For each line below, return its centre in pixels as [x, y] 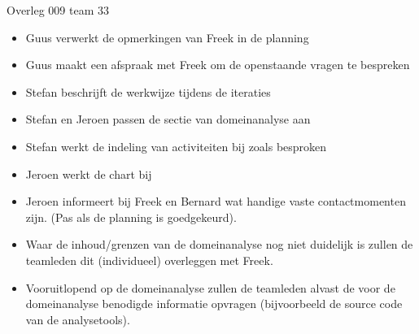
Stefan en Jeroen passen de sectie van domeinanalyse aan [168, 119]
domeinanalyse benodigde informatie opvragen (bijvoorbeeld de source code [214, 304]
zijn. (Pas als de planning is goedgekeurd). [131, 217]
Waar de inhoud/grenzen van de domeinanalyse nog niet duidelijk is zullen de [219, 244]
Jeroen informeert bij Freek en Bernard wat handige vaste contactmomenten [216, 201]
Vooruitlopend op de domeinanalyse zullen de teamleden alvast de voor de [210, 287]
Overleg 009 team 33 [58, 10]
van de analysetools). [78, 319]
